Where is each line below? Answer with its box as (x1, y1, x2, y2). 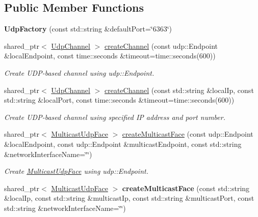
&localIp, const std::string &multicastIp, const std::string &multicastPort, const (4, 193, 254, 203)
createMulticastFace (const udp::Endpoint (122, 129, 253, 139)
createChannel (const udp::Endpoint (104, 40, 218, 51)
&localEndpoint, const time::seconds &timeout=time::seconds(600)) (4, 50, 216, 61)
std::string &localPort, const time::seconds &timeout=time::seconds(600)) (4, 95, 235, 105)
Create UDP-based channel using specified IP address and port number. (4, 111, 225, 122)
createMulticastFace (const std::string (122, 182, 250, 193)
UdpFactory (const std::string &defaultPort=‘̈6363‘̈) (4, 23, 172, 34)
